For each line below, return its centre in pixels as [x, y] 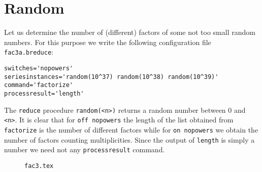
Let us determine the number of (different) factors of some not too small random [130, 32]
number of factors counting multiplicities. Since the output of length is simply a [129, 139]
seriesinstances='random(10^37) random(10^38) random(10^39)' [111, 77]
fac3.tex [39, 166]
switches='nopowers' [39, 68]
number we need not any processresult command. [85, 149]
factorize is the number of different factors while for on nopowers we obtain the [131, 129]
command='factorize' [39, 85]
